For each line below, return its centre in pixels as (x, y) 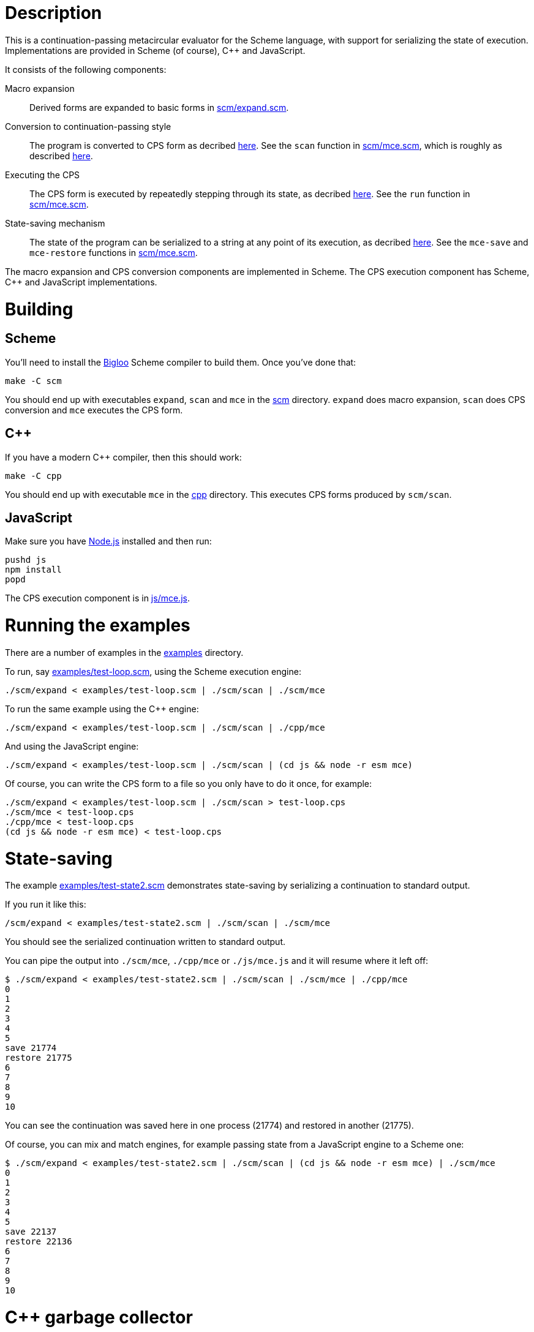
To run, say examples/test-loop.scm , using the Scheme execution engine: (153, 671)
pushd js (26, 560)
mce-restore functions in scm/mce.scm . (114, 252)
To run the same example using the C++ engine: (102, 709)
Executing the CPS (43, 175)
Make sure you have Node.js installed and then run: (108, 541)
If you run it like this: (46, 905)
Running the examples (98, 626)
